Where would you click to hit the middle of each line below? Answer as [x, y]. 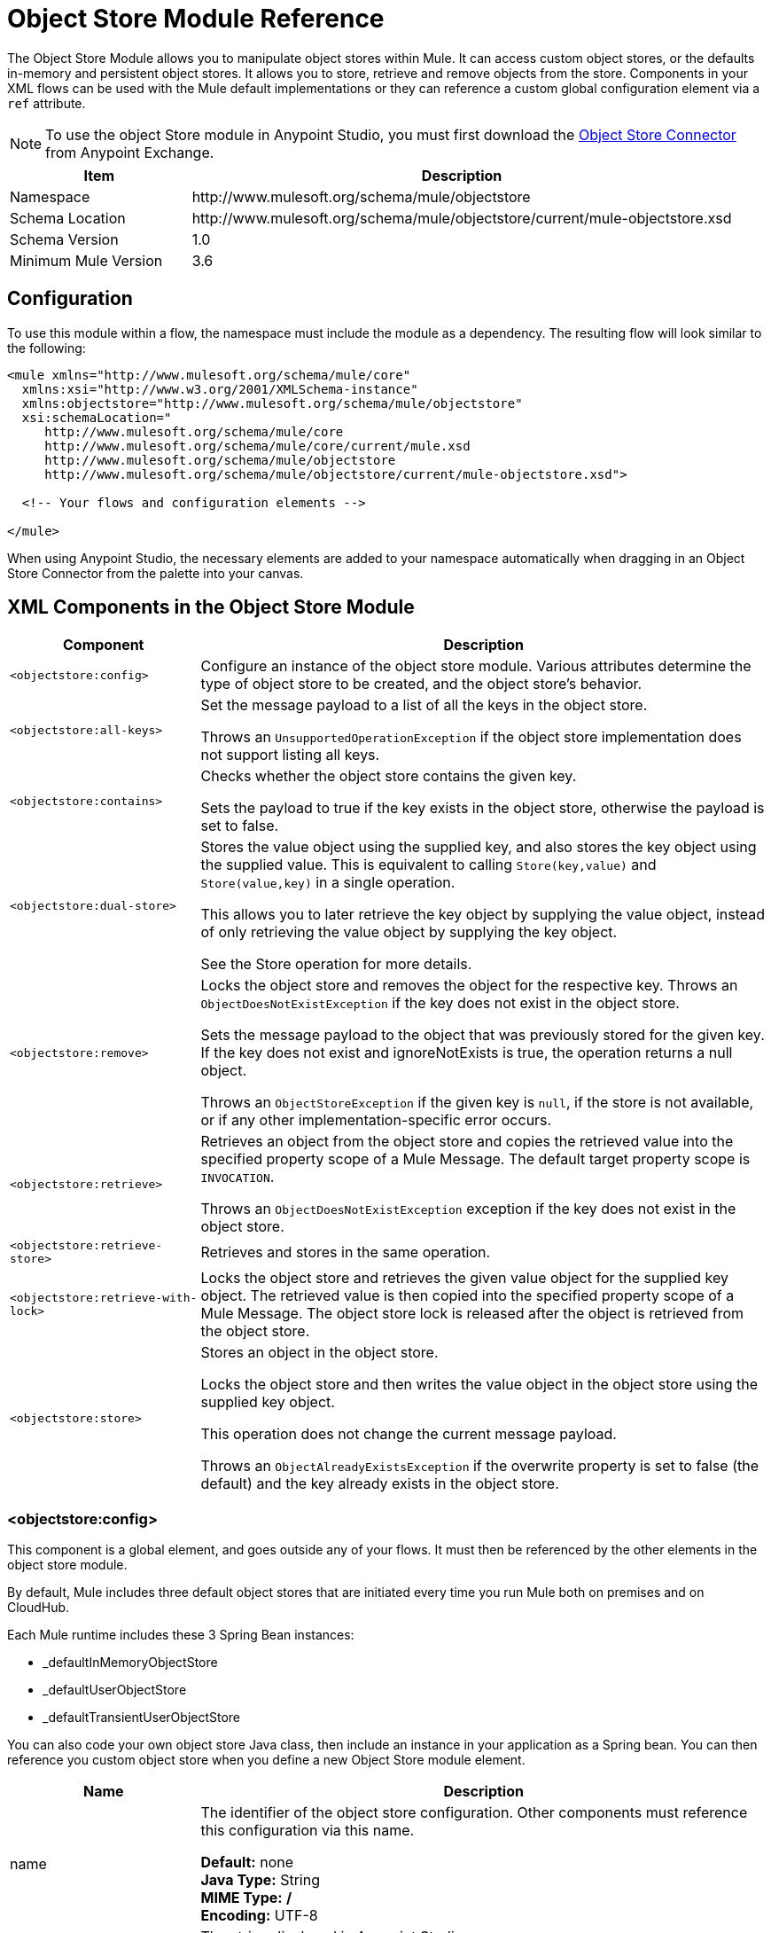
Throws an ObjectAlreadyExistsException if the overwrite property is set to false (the [480, 1466]
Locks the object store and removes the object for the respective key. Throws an [469, 986]
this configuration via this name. [308, 1831]
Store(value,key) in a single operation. [328, 883]
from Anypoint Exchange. [130, 152]
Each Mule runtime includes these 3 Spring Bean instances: [181, 1635]
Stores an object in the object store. [319, 1353]
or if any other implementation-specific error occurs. [376, 1120]
